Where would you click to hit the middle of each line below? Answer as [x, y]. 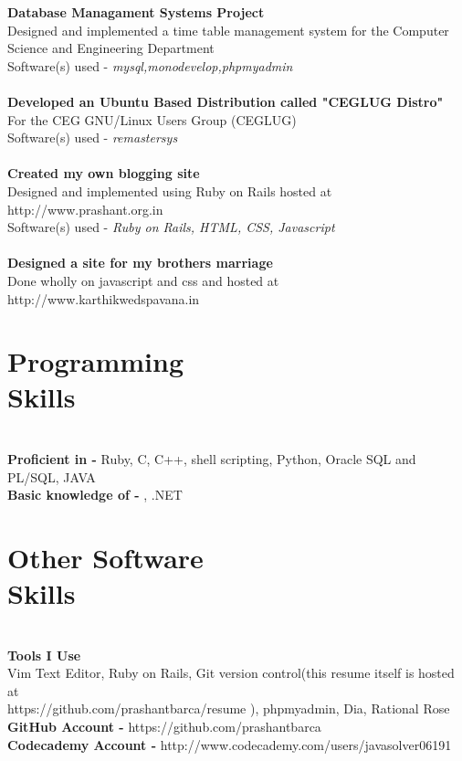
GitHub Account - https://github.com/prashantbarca [164, 727]
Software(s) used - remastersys [93, 137]
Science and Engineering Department [111, 48]
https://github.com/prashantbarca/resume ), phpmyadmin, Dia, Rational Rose [229, 708]
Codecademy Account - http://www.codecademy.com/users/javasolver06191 [230, 744]
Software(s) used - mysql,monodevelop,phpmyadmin [150, 65]
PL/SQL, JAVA [52, 476]
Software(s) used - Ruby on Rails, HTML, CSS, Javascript [171, 227]
